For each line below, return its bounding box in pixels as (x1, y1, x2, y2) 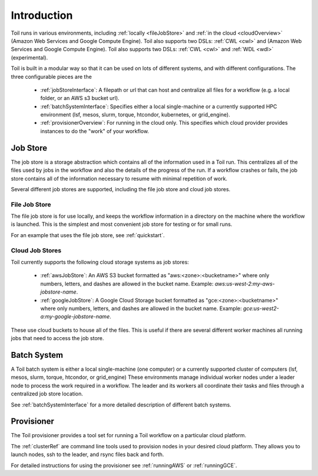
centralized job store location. (11, 390, 84, 397)
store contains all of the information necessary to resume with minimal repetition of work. (11, 175, 228, 182)
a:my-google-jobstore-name (40, 313, 110, 320)
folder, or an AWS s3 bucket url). (40, 95, 120, 102)
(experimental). (11, 54, 48, 61)
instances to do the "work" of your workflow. (40, 127, 150, 135)
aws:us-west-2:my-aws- (214, 280, 275, 287)
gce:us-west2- (243, 305, 279, 312)
